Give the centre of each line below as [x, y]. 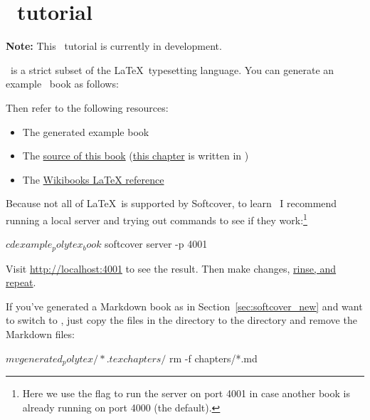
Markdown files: [40, 334]
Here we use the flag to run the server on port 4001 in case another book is [186, 393]
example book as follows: [62, 84]
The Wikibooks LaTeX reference [93, 179]
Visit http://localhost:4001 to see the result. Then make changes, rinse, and [171, 268]
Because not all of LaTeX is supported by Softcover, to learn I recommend [171, 203]
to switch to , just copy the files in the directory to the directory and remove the [181, 320]
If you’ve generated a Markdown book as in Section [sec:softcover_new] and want [184, 306]
